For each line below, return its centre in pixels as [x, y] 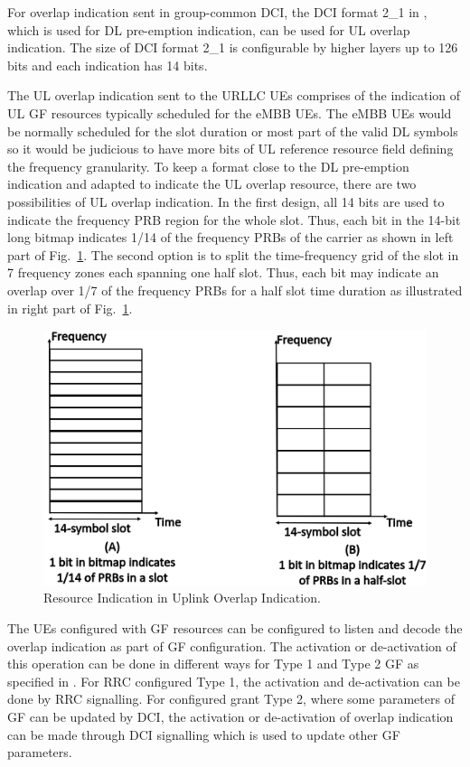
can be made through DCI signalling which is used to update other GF [204, 734]
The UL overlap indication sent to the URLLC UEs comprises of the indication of [234, 95]
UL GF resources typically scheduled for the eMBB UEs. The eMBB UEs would [230, 112]
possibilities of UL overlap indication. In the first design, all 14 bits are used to [226, 201]
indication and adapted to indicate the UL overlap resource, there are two [212, 184]
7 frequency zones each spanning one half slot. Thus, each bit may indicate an [223, 272]
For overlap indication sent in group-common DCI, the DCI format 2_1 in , [217, 12]
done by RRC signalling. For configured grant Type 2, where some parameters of [231, 699]
